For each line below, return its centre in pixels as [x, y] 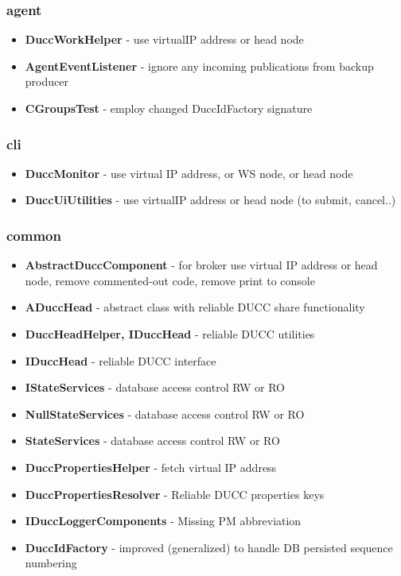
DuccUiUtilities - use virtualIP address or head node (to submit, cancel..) [210, 200]
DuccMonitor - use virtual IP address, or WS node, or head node [189, 173]
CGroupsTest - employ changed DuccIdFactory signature [169, 108]
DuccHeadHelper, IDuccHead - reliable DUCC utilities [170, 334]
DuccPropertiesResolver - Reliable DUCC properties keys [175, 494]
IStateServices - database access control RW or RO [155, 387]
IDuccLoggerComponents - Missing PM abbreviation [163, 521]
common [34, 235]
